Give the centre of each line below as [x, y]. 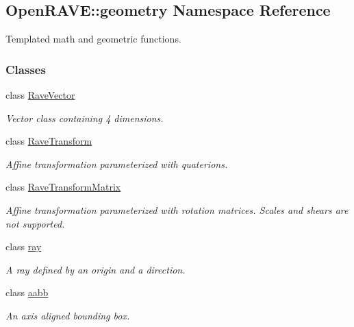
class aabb [27, 292]
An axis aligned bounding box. [68, 315]
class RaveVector [40, 95]
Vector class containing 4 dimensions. [85, 118]
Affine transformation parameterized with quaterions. [117, 163]
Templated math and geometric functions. [93, 39]
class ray [24, 246]
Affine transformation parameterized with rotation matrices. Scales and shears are [177, 209]
